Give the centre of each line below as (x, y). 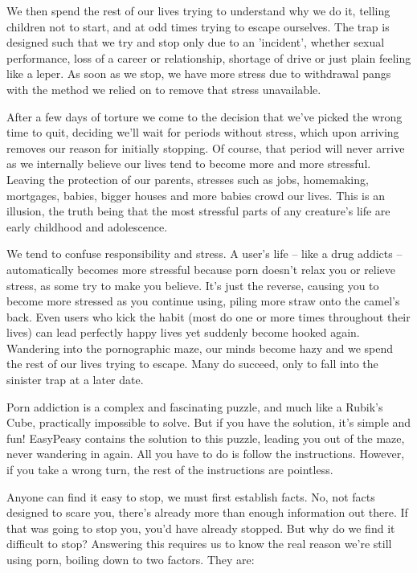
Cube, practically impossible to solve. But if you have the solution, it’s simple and (209, 422)
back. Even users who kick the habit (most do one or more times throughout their (208, 316)
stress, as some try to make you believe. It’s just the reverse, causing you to (193, 285)
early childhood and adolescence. (87, 226)
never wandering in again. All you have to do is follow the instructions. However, (206, 454)
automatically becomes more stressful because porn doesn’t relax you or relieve (201, 269)
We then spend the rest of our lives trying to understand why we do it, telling (198, 10)
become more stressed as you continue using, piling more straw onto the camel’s (203, 301)
